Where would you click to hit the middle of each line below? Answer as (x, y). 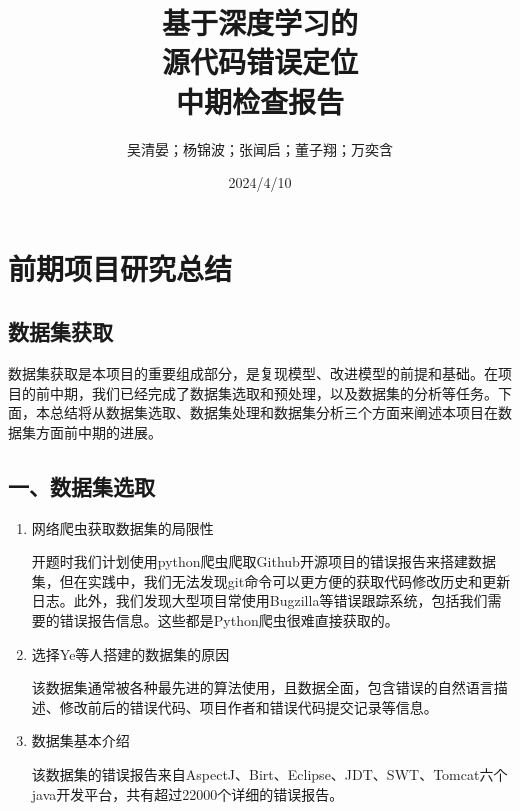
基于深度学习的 (259, 22)
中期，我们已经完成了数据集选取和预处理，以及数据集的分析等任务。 (273, 392)
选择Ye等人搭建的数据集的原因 (130, 653)
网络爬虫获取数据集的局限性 (122, 527)
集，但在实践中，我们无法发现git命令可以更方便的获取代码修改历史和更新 (271, 580)
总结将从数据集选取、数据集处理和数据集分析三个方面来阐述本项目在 (273, 412)
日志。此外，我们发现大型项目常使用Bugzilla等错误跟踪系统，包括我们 (259, 600)
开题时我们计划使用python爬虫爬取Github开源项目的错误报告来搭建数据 (263, 561)
